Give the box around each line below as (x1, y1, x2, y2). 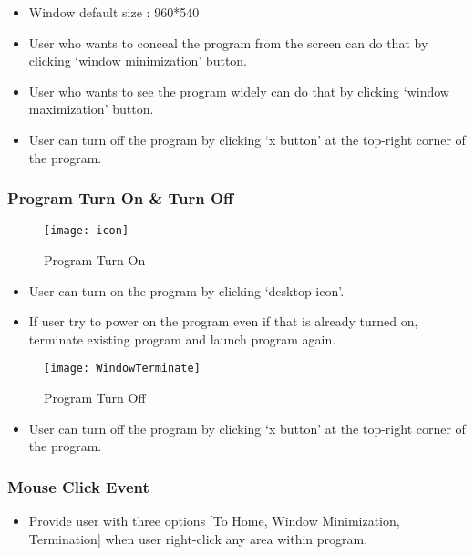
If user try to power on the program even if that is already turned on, (28, 312, 418, 331)
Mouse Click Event (7, 475, 149, 498)
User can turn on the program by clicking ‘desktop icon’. (28, 281, 345, 300)
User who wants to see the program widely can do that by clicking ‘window (28, 81, 449, 100)
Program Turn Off (44, 388, 146, 407)
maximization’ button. (28, 99, 154, 118)
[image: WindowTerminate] (44, 362, 201, 375)
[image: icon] (44, 224, 129, 238)
